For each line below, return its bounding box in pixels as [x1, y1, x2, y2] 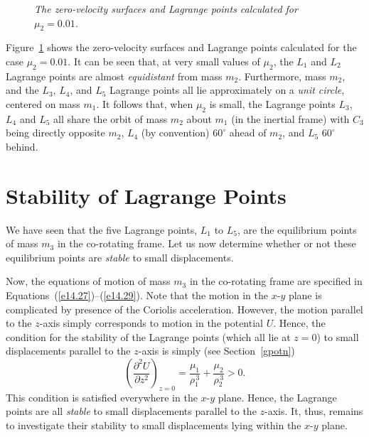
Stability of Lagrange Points [6, 180, 287, 210]
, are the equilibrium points [237, 222, 357, 237]
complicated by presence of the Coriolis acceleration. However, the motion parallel [6, 301, 363, 316]
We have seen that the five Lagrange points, [6, 222, 198, 237]
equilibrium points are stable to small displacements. [6, 249, 234, 264]
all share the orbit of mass [53, 111, 168, 126]
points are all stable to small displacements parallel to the [6, 404, 257, 419]
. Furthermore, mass [238, 68, 326, 83]
